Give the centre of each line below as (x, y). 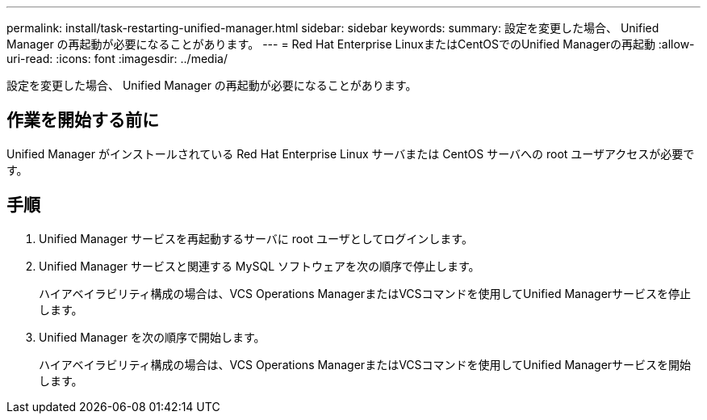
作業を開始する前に (83, 120)
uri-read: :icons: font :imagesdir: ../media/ (117, 59)
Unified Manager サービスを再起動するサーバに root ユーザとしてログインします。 (256, 238)
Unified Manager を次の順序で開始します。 (152, 337)
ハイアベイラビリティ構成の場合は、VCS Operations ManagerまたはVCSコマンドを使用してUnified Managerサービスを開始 (365, 364)
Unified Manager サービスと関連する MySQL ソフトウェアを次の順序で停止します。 (259, 266)
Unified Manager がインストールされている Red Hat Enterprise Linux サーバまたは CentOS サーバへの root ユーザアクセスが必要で (351, 153)
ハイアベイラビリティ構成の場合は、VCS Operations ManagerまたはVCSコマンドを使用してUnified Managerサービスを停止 (365, 293)
